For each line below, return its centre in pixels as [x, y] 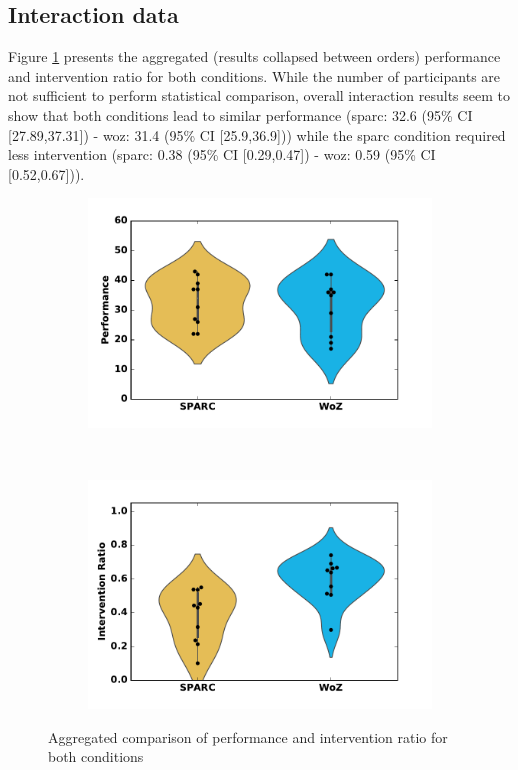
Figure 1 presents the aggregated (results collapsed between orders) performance [254, 56]
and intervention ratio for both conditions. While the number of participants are [254, 75]
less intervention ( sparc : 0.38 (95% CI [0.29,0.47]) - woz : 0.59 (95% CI [222, 154]
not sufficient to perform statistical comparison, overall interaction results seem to [259, 95]
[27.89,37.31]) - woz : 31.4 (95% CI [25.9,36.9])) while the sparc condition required [257, 134]
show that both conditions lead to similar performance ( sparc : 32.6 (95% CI [240, 114]
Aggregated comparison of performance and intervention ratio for [248, 736]
